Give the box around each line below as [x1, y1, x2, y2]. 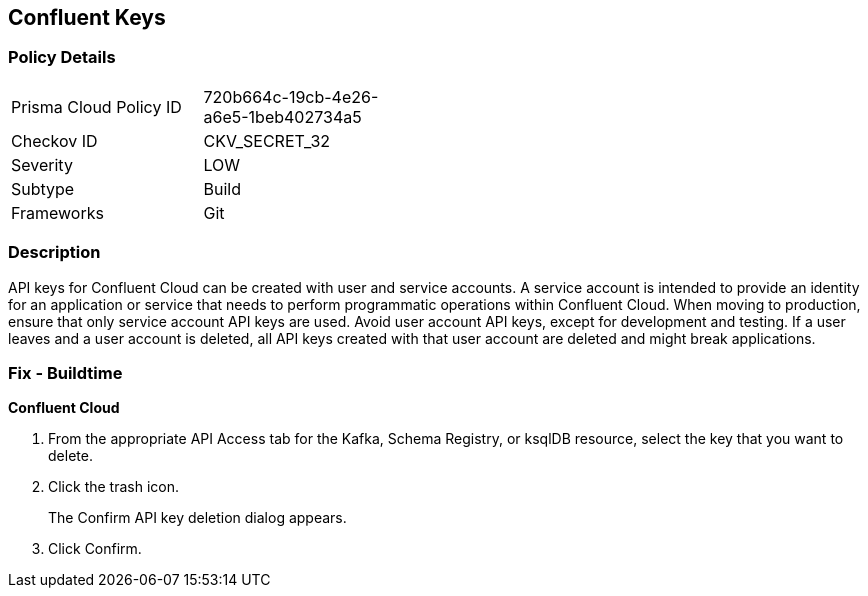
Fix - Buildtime [8, 362, 123, 383]
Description [8, 242, 101, 263]
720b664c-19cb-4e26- [203, 86, 379, 107]
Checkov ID [11, 130, 98, 151]
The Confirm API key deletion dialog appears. [48, 509, 347, 527]
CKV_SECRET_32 [203, 130, 331, 151]
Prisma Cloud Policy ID [11, 96, 182, 117]
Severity [11, 154, 73, 175]
